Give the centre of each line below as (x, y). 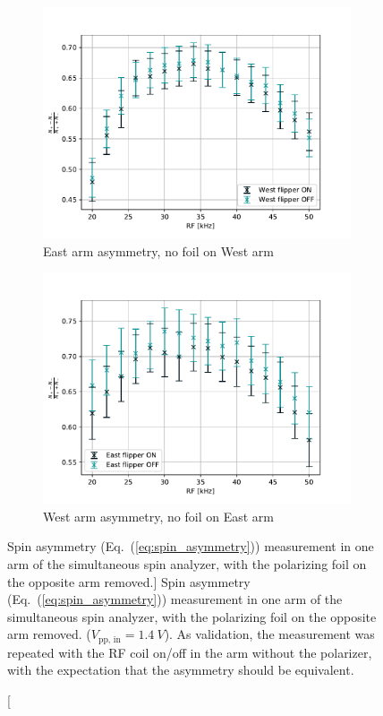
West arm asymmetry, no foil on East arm (158, 516)
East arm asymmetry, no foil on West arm (158, 250)
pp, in (110, 639)
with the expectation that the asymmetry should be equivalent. (181, 670)
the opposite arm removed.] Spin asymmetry (129, 581)
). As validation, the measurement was (269, 634)
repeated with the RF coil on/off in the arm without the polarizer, (190, 652)
